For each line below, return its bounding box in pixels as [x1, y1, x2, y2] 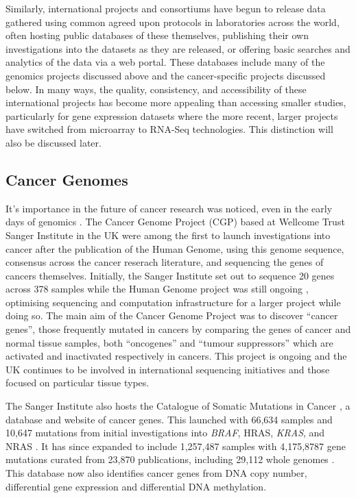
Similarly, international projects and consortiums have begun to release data [5, 1, 326, 15]
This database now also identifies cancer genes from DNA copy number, [5, 466, 307, 480]
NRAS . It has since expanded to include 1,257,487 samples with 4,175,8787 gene [5, 438, 346, 453]
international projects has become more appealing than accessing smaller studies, [5, 95, 346, 110]
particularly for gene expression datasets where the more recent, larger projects [5, 108, 338, 123]
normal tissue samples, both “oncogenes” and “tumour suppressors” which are [5, 335, 333, 349]
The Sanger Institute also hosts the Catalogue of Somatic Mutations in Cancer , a [5, 399, 351, 413]
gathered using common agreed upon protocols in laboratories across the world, [5, 14, 340, 29]
